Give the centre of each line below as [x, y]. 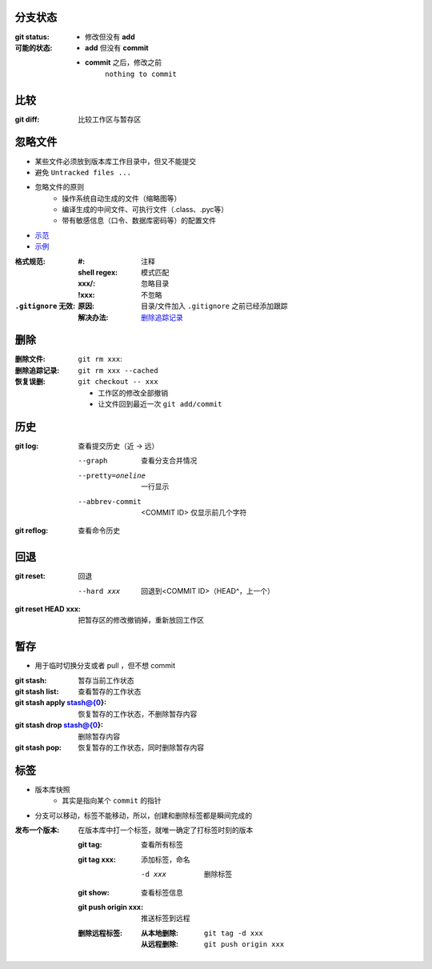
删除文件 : [30, 359]
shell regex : [98, 273]
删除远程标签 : [100, 933]
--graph [93, 461]
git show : [94, 892]
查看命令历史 [99, 531]
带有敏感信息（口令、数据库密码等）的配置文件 [139, 221]
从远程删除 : [160, 944]
